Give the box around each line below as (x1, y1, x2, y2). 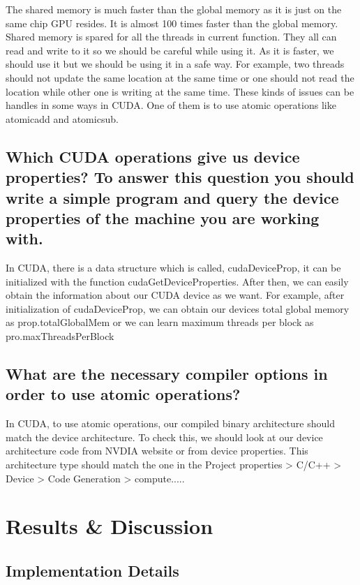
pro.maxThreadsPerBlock (6, 329, 114, 343)
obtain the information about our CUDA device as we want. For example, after (6, 288, 345, 302)
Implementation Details (6, 560, 179, 581)
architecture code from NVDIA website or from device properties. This (6, 443, 308, 458)
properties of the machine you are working (6, 207, 320, 228)
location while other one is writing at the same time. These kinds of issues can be (6, 84, 354, 98)
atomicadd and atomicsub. (6, 111, 119, 126)
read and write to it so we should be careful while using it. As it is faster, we (6, 43, 334, 57)
